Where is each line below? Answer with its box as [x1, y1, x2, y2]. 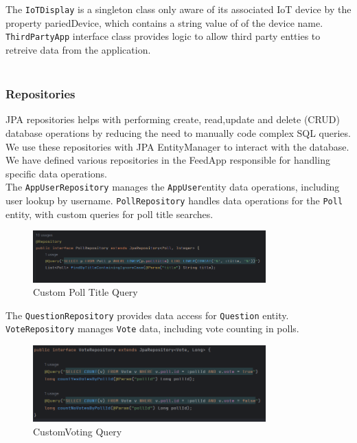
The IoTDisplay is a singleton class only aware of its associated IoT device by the [5, 2, 352, 16]
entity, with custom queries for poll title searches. [5, 206, 214, 221]
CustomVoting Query [33, 424, 122, 438]
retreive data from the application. [5, 42, 151, 56]
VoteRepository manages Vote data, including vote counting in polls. [5, 321, 299, 336]
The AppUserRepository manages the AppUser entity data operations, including [5, 180, 340, 194]
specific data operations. [5, 166, 107, 180]
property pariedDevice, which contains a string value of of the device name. [5, 15, 323, 30]
